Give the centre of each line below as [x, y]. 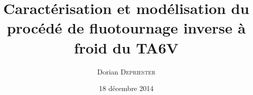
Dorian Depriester [126, 71]
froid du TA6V [126, 47]
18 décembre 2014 [126, 88]
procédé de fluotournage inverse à [126, 28]
